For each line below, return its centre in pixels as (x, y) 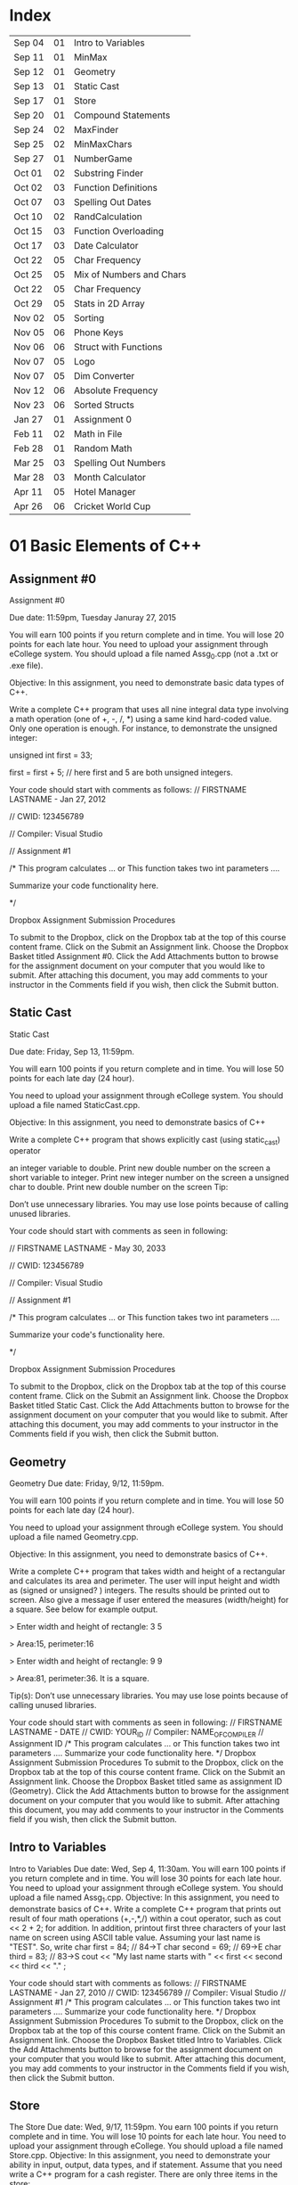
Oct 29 (28, 303)
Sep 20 (29, 115)
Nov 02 (29, 317)
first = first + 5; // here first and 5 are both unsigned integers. (121, 772)
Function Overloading (119, 231)
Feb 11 (28, 433)
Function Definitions (116, 187)
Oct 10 (28, 217)
